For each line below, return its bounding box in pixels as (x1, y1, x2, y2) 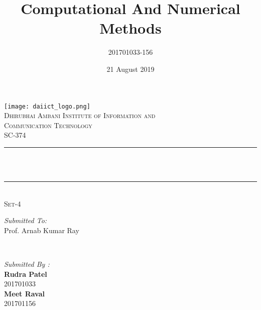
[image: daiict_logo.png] (4, 102, 90, 110)
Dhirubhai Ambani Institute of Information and (4, 110, 156, 121)
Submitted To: (4, 215, 47, 226)
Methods (99, 18, 162, 38)
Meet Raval (4, 288, 45, 298)
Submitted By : (4, 259, 50, 269)
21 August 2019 (106, 63, 155, 74)
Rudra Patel (4, 268, 47, 279)
